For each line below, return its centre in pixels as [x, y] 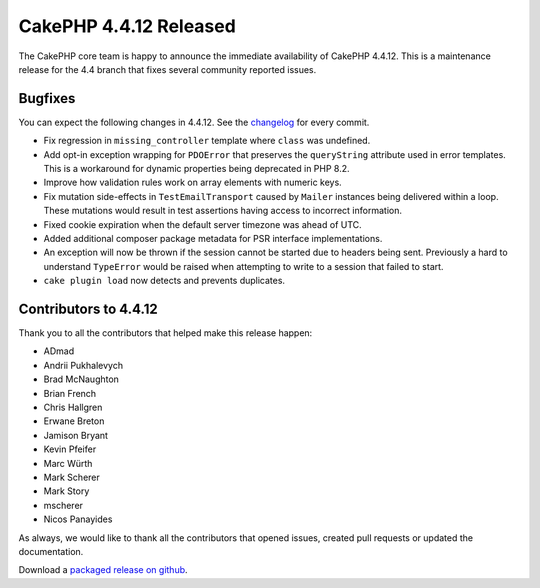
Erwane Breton [74, 421]
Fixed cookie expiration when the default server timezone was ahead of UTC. [202, 224]
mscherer [63, 505]
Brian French [70, 393]
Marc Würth [68, 463]
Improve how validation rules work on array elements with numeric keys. [192, 182]
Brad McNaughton [81, 379]
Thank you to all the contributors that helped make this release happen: [165, 333]
